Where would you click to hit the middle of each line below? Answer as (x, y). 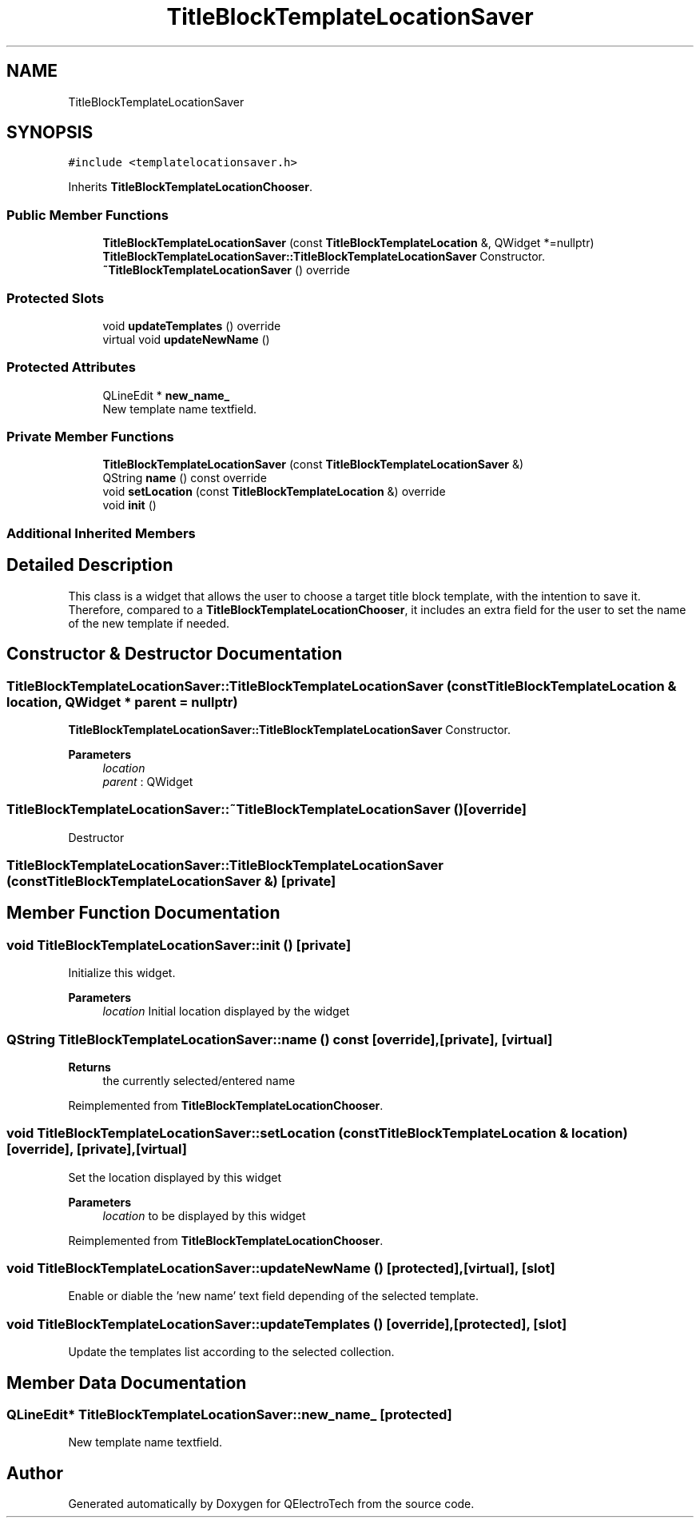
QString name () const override (185, 478)
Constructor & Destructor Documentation (175, 654)
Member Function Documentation (143, 913)
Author (35, 1473)
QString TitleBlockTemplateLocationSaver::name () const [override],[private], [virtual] (280, 1039)
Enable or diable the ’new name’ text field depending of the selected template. (274, 1296)
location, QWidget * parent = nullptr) (122, 702)
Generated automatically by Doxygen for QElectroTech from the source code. (271, 1504)
